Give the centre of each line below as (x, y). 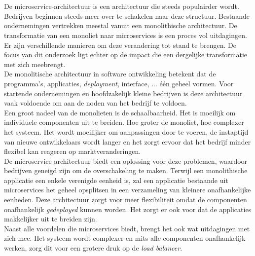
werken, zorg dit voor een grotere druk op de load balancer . (93, 248)
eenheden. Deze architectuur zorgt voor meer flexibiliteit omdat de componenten (126, 200)
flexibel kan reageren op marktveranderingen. (73, 151)
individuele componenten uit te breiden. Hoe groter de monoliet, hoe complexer (124, 122)
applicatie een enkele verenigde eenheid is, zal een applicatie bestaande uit (116, 180)
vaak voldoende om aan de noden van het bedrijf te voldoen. (95, 103)
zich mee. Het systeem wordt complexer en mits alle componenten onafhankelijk (125, 238)
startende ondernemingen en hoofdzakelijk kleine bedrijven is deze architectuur (123, 93)
